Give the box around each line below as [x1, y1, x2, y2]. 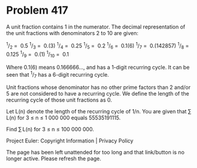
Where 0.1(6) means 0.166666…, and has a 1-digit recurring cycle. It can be [6, 64, 190, 71]
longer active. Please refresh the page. [6, 155, 102, 162]
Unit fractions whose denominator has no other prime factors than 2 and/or [6, 84, 191, 91]
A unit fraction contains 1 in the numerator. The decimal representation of [6, 23, 186, 30]
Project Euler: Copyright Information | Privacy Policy [6, 137, 134, 144]
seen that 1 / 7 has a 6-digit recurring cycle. [6, 69, 109, 80]
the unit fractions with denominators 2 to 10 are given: [6, 29, 139, 36]
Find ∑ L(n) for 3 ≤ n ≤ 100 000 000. [6, 126, 94, 133]
